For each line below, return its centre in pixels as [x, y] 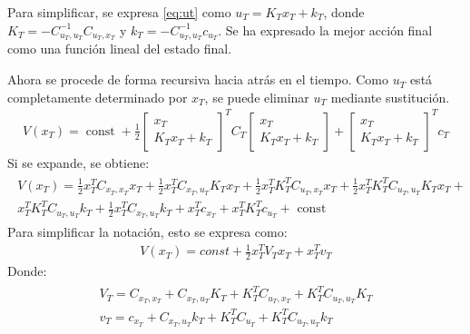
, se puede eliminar [257, 97]
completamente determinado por [98, 97]
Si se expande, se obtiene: [78, 162]
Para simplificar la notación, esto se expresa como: [147, 232]
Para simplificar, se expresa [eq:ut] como [119, 12]
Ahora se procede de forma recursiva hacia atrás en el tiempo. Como [198, 79]
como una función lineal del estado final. [120, 49]
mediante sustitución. [390, 97]
